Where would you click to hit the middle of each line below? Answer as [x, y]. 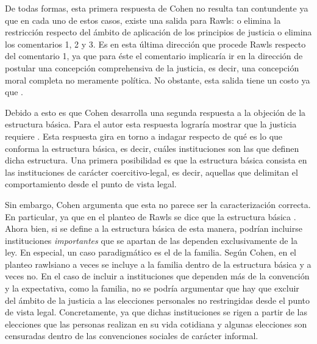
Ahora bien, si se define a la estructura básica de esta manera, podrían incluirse [154, 228]
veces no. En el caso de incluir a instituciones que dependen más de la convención [157, 276]
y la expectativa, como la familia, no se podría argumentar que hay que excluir [152, 288]
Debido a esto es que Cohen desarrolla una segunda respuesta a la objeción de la [155, 112]
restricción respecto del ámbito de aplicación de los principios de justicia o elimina [158, 32]
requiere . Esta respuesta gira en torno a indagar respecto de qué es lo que [144, 136]
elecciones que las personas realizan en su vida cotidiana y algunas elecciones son [156, 324]
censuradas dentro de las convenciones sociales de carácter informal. [132, 336]
